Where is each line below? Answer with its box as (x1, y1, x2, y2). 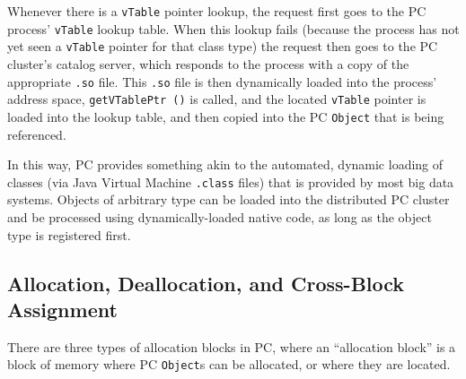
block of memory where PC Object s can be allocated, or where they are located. (7, 355, 451, 374)
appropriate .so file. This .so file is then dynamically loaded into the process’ (7, 72, 437, 90)
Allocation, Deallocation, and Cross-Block (7, 269, 405, 297)
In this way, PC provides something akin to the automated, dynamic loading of (7, 155, 444, 174)
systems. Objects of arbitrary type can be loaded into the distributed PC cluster (7, 190, 450, 209)
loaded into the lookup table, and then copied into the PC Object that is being (7, 107, 444, 125)
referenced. (7, 125, 66, 143)
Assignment (7, 295, 118, 323)
